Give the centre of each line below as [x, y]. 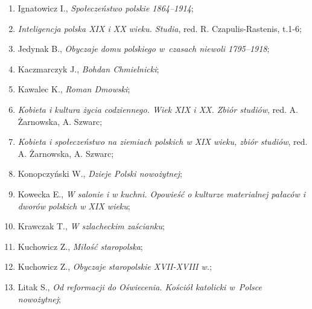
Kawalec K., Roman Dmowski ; [74, 89]
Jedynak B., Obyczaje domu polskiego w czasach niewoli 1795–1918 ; [144, 49]
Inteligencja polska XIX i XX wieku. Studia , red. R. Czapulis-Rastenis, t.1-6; [160, 28]
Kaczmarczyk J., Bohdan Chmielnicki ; [88, 68]
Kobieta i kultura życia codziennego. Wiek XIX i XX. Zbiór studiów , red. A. [158, 109]
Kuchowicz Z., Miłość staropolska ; [80, 246]
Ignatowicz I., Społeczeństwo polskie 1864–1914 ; [106, 8]
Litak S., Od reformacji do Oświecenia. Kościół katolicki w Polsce [140, 286]
